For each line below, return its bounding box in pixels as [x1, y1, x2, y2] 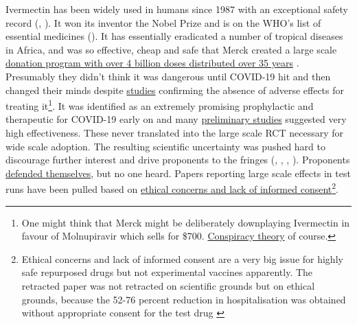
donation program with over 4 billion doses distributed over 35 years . [5, 56, 299, 70]
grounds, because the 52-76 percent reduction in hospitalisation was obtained [21, 292, 346, 306]
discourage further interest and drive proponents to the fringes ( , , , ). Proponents [5, 152, 350, 167]
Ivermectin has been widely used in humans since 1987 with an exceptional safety [5, 2, 348, 16]
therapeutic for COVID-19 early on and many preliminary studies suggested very [5, 112, 347, 126]
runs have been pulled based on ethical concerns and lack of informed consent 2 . [5, 180, 339, 196]
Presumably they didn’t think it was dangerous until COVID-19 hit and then [5, 69, 331, 83]
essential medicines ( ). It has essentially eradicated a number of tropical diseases [5, 29, 343, 43]
